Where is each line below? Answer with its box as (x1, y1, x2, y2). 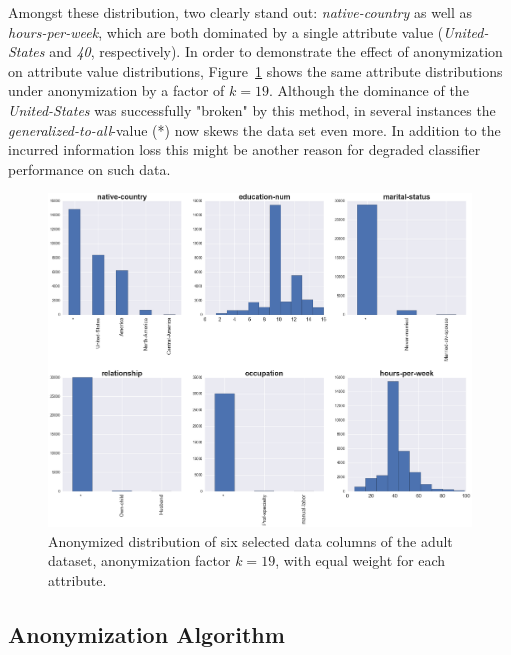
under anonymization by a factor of (8, 80, 225, 101)
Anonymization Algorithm (8, 618, 285, 649)
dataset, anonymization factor (48, 550, 231, 571)
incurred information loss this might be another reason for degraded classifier (8, 139, 481, 160)
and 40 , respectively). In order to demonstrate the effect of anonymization (49, 41, 503, 62)
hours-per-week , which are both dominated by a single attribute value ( (8, 21, 444, 42)
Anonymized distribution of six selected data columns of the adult (48, 530, 453, 551)
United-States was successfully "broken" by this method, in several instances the (8, 99, 496, 120)
